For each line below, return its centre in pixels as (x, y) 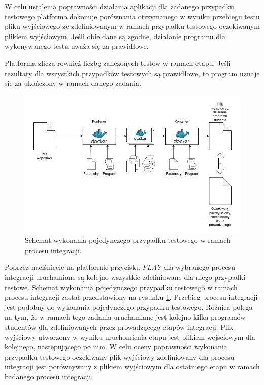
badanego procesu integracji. (49, 376)
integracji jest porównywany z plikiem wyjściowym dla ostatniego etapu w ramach (132, 366)
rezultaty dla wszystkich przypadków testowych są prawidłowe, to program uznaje (132, 73)
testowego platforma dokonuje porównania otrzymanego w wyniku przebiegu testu (132, 16)
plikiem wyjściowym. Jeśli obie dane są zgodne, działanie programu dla (115, 36)
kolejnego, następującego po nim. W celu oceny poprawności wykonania (116, 347)
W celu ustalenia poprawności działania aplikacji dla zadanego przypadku (119, 6)
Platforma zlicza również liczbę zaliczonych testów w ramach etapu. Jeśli (118, 63)
